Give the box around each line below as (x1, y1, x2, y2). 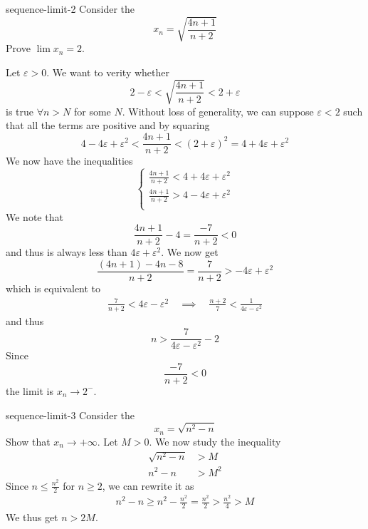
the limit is (6, 383, 53, 398)
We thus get (6, 510, 58, 525)
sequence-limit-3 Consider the (6, 407, 135, 422)
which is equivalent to (6, 280, 101, 295)
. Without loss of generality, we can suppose (122, 103, 314, 118)
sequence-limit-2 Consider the (6, 1, 135, 16)
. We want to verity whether (46, 64, 169, 79)
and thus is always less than (6, 245, 127, 260)
